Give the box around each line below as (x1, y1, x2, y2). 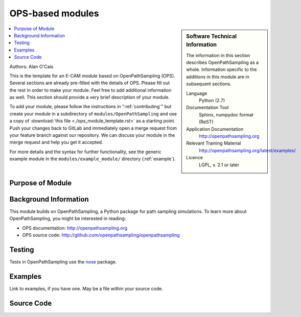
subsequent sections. (186, 81, 232, 87)
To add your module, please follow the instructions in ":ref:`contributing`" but (9, 104, 172, 110)
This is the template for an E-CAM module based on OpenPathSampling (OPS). (9, 72, 176, 79)
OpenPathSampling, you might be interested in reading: (9, 215, 126, 222)
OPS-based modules (9, 8, 99, 19)
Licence (186, 155, 203, 161)
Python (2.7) (199, 97, 225, 104)
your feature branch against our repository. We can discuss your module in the (9, 132, 175, 138)
